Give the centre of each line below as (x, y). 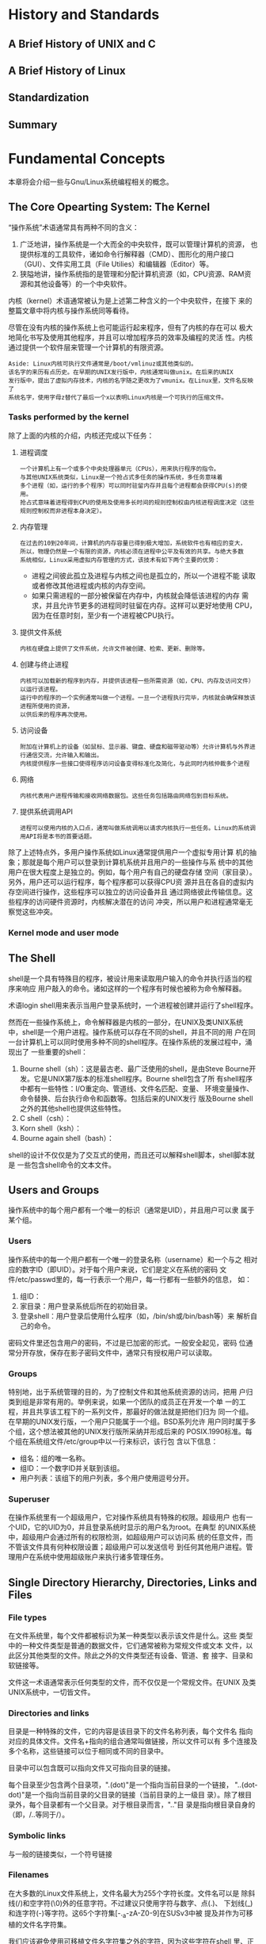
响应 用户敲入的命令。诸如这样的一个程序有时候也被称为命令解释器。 (134, 988)
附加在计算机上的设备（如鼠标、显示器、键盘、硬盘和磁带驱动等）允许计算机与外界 (135, 747)
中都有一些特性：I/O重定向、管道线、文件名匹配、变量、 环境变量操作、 (137, 1089)
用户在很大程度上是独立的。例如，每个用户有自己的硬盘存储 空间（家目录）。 (132, 872)
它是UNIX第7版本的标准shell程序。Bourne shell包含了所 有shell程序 (143, 1078)
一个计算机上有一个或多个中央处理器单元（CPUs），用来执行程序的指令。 (120, 469)
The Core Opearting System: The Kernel (109, 207)
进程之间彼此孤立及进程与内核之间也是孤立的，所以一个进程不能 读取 (143, 576)
